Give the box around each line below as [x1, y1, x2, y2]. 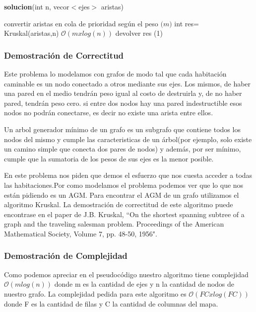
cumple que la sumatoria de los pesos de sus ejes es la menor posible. [4, 153, 214, 163]
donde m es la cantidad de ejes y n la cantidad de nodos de [54, 279, 235, 289]
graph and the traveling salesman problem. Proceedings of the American [4, 219, 224, 229]
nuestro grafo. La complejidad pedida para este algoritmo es [4, 288, 187, 299]
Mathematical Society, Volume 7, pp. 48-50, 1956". [4, 228, 157, 238]
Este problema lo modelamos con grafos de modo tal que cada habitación [4, 69, 227, 78]
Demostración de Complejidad [4, 249, 128, 262]
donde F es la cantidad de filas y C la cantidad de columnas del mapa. [4, 298, 218, 309]
